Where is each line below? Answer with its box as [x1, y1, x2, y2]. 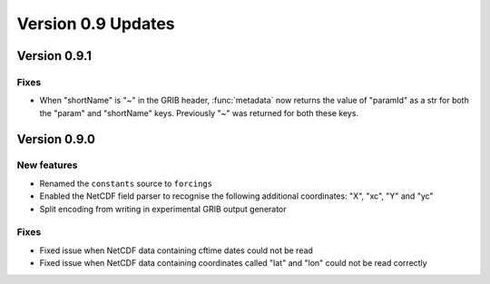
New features [16, 159, 78, 171]
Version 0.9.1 [16, 48, 93, 64]
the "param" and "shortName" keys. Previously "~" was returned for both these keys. [39, 107, 358, 118]
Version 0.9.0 [16, 132, 95, 147]
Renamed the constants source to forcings [39, 178, 213, 189]
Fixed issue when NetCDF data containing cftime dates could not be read [39, 245, 313, 256]
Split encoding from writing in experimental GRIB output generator [39, 203, 287, 214]
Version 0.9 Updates [16, 14, 176, 34]
